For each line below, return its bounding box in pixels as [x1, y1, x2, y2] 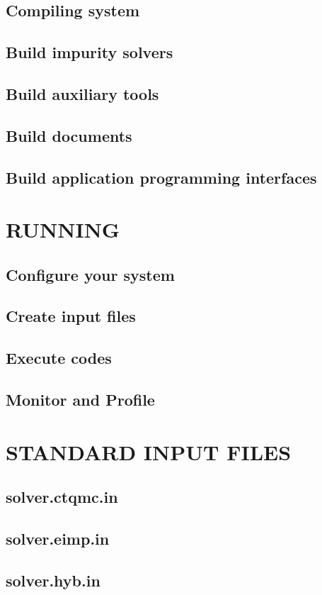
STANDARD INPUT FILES [6, 437, 292, 466]
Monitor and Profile [6, 389, 155, 411]
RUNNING [6, 215, 120, 244]
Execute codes [6, 347, 112, 369]
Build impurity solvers [6, 41, 173, 63]
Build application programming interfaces [6, 166, 317, 188]
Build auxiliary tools [6, 82, 159, 104]
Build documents [6, 124, 132, 146]
